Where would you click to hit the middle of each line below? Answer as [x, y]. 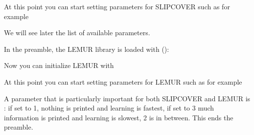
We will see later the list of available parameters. [77, 33]
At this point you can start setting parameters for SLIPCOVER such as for [117, 6]
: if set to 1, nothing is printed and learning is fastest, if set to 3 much [109, 108]
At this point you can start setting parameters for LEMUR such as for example [123, 81]
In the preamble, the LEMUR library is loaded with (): [87, 49]
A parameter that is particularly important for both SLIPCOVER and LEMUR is [127, 98]
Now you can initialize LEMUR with [59, 65]
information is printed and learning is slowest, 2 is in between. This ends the [119, 117]
